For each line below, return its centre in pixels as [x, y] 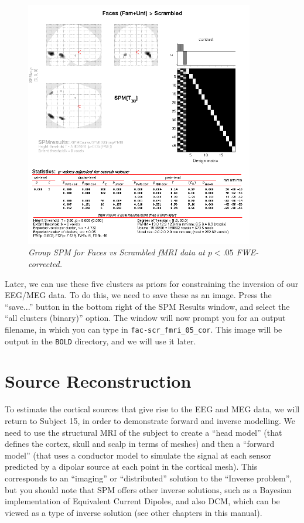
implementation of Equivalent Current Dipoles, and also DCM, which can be [142, 501]
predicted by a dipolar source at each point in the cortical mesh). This [131, 466]
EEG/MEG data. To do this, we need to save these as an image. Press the [138, 295]
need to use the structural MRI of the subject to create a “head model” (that [144, 432]
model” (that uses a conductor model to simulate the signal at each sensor [138, 455]
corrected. [45, 264]
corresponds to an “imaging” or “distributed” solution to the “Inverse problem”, [148, 478]
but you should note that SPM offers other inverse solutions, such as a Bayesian [148, 489]
